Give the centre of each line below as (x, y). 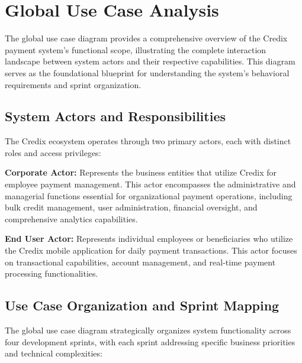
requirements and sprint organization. (73, 84)
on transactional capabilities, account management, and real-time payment (140, 262)
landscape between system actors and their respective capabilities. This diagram (150, 61)
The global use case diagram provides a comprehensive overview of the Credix (146, 38)
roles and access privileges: (53, 152)
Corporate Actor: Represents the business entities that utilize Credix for (141, 172)
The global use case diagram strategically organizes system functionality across (148, 330)
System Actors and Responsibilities (115, 116)
